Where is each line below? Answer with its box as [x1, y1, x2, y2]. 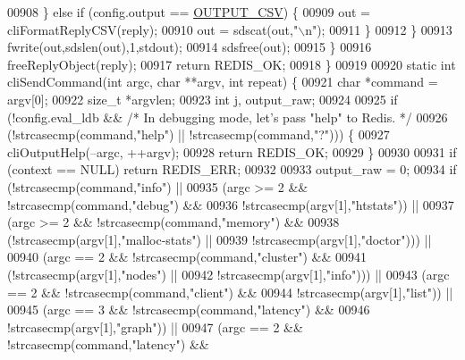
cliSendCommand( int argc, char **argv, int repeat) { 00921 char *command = [7, 72, 438, 91]
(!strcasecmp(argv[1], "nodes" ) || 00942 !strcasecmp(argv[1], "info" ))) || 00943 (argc [7, 264, 450, 283]
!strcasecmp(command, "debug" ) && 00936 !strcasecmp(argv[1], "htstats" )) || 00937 [7, 195, 454, 213]
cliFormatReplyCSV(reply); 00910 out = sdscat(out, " [7, 20, 299, 38]
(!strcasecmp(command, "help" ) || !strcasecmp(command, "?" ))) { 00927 [7, 125, 390, 144]
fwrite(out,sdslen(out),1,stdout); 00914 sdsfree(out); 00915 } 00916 [7, 38, 372, 56]
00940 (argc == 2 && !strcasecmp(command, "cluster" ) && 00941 [7, 247, 368, 266]
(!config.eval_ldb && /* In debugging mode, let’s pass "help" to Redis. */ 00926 [7, 107, 448, 126]
